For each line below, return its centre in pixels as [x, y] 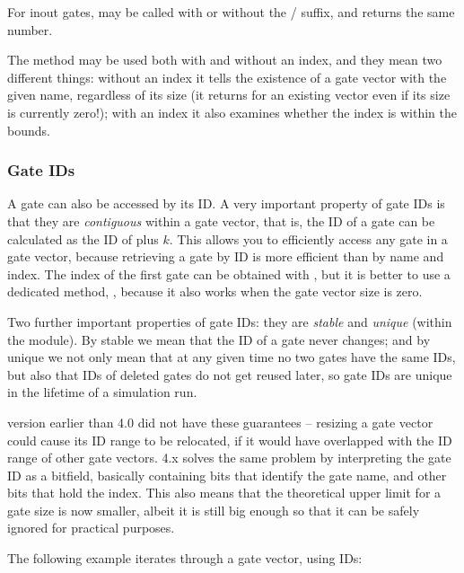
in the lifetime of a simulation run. [102, 392]
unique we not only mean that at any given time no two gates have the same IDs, [232, 357]
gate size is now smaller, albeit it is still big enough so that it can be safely [214, 510]
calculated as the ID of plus [83, 238]
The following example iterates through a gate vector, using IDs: [185, 558]
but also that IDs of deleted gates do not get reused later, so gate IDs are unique [230, 374]
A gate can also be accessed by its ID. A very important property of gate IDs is [226, 203]
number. [30, 29]
